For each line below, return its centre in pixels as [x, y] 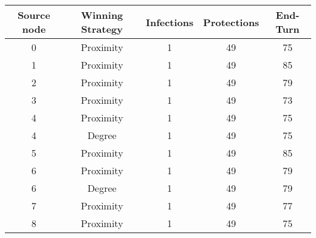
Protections [231, 22]
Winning [102, 15]
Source [34, 15]
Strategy [102, 29]
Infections [170, 22]
